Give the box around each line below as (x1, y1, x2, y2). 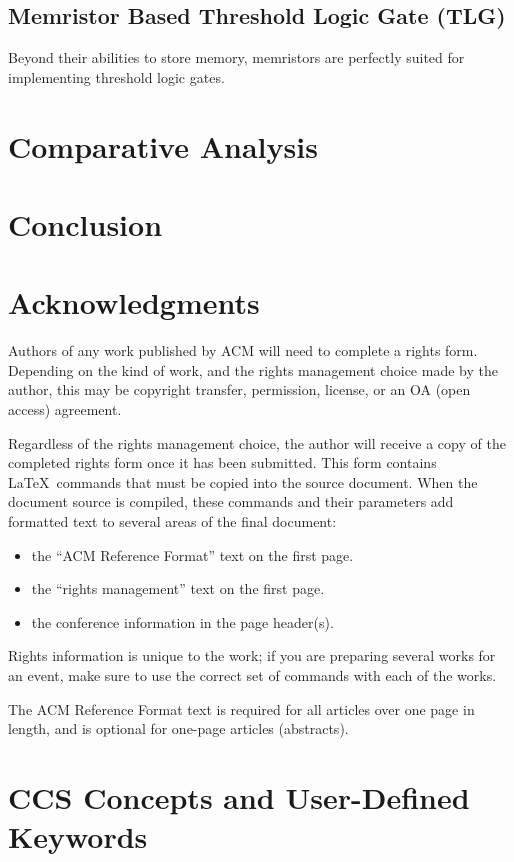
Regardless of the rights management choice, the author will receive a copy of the (8, 432, 506, 453)
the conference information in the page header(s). (31, 611, 334, 632)
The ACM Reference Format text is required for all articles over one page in (8, 698, 475, 719)
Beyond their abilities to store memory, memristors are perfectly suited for (8, 47, 465, 68)
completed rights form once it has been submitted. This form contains (8, 452, 437, 473)
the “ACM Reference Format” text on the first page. (31, 544, 354, 565)
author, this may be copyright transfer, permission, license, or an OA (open (8, 379, 471, 400)
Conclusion (8, 203, 163, 244)
